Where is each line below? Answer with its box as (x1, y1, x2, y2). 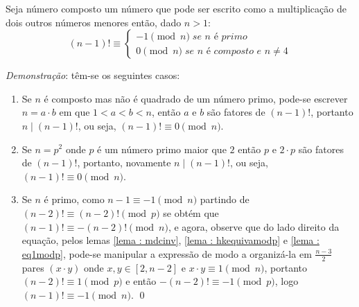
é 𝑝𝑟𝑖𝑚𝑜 (213, 31, 247, 42)
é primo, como (44, 192, 105, 207)
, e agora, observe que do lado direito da (168, 219, 340, 234)
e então (125, 274, 157, 288)
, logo (274, 274, 299, 288)
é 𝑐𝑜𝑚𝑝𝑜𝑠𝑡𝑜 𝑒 (206, 46, 262, 56)
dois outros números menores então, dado (6, 15, 182, 29)
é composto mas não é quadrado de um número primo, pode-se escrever (44, 91, 348, 105)
